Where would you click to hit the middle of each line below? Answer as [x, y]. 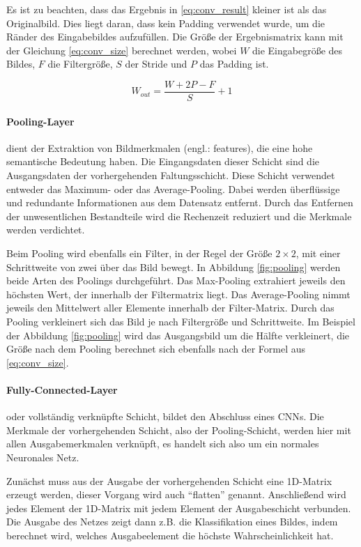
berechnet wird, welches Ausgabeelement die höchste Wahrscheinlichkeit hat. [170, 535]
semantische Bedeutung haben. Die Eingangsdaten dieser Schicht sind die [163, 161]
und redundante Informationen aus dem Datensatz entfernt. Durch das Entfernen [180, 202]
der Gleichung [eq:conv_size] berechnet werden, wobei [122, 50]
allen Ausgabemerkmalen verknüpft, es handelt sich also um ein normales [163, 444]
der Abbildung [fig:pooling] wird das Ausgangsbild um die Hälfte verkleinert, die [178, 335]
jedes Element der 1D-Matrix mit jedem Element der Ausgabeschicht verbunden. [179, 508]
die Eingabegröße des [298, 50]
